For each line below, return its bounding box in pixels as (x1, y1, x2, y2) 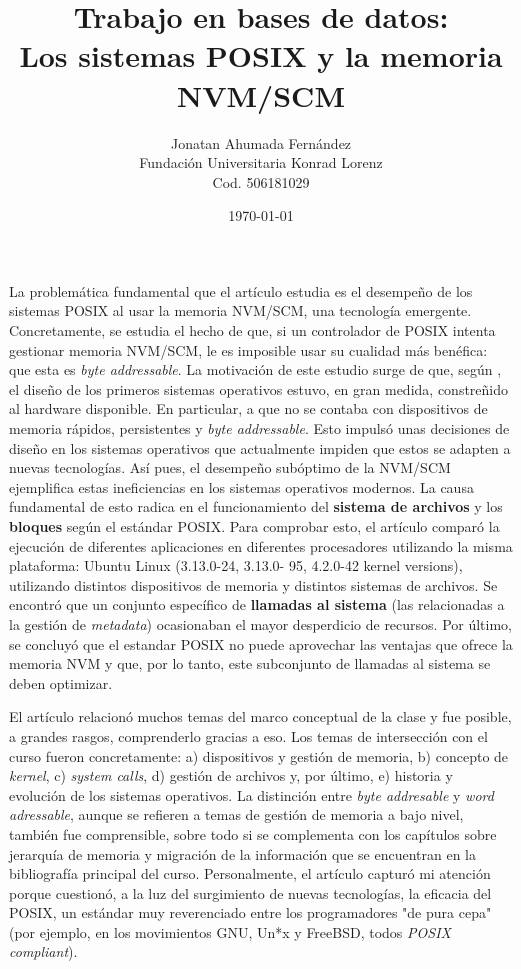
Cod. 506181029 (212, 171, 310, 192)
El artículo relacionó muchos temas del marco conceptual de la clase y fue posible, (9, 706, 512, 727)
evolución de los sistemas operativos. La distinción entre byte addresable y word (9, 784, 494, 805)
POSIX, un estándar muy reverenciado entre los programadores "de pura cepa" (9, 902, 492, 923)
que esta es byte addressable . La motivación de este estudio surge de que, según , (9, 359, 502, 380)
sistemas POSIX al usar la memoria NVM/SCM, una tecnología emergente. (9, 300, 472, 321)
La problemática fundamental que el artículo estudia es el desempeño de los (9, 280, 473, 301)
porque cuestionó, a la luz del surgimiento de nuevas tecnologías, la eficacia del (9, 882, 492, 903)
